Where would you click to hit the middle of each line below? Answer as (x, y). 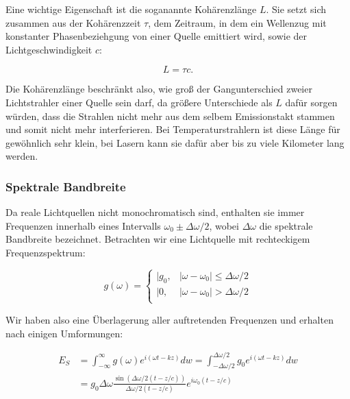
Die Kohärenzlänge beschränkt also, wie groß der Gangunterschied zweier (159, 89)
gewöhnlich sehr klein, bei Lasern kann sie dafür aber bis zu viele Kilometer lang (175, 142)
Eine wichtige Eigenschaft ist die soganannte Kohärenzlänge (131, 9)
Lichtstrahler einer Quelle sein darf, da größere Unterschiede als (139, 102)
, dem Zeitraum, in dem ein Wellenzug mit (237, 22)
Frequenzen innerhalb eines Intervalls (83, 225)
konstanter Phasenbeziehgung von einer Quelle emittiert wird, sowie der (157, 36)
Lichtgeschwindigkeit (49, 49)
